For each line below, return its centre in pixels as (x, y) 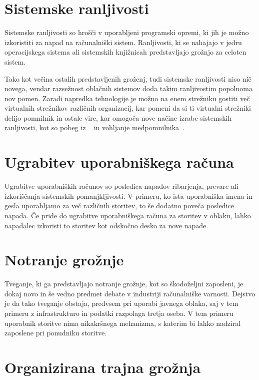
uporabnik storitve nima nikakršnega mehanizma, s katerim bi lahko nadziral (123, 323)
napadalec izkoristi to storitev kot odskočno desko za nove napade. (106, 225)
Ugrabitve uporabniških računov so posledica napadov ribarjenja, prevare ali (121, 186)
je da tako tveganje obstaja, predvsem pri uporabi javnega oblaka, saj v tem (121, 303)
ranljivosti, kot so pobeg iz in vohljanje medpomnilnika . (94, 127)
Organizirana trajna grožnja (103, 367)
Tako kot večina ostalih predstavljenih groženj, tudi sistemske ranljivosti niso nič (128, 78)
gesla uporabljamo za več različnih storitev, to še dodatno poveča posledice (119, 206)
